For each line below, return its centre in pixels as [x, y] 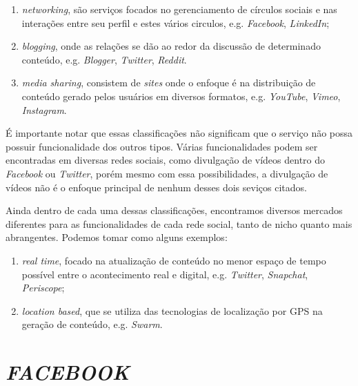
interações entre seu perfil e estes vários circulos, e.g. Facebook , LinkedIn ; [176, 22]
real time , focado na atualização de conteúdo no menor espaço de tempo [174, 260]
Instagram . [44, 109]
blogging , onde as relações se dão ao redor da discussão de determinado [171, 46]
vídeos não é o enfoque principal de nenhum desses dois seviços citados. [156, 187]
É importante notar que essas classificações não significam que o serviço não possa [179, 133]
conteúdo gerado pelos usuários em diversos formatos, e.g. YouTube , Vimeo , [181, 96]
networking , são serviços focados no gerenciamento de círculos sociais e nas [179, 9]
